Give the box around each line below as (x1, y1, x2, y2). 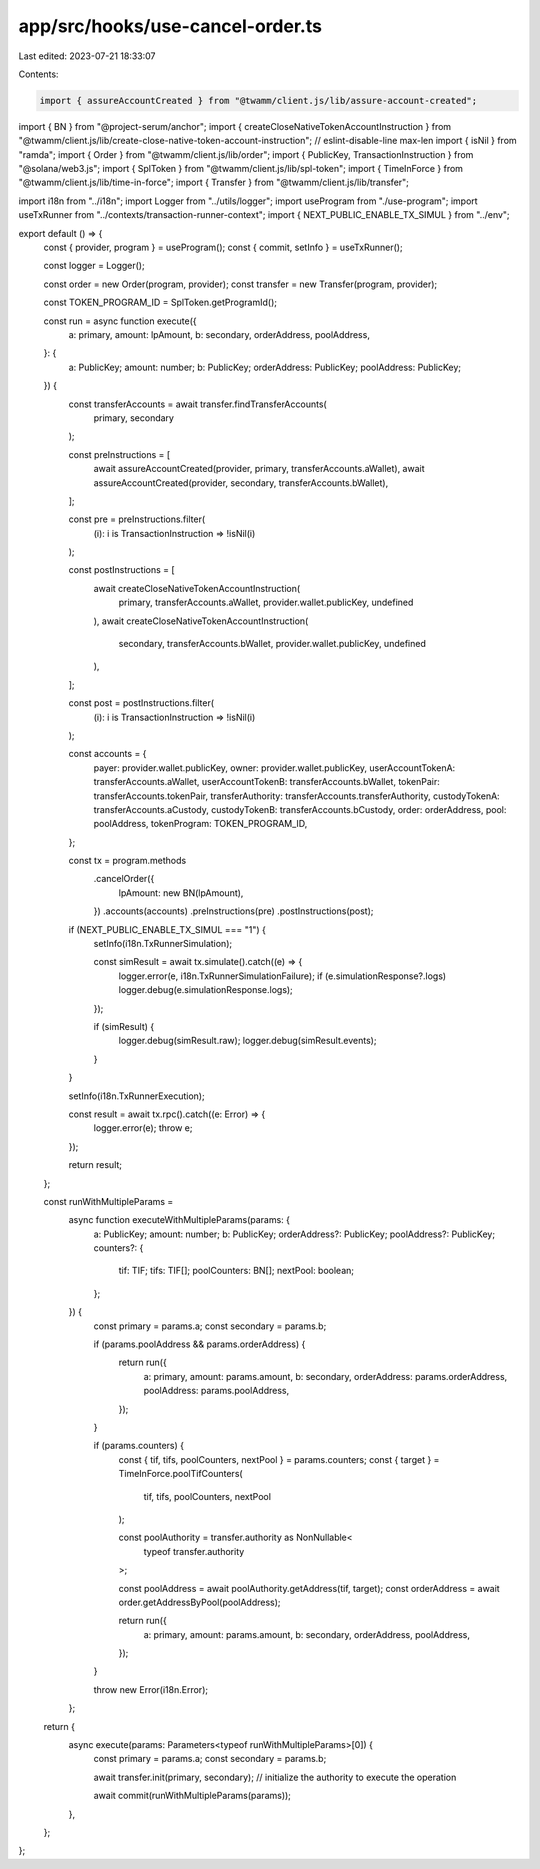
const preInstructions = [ (68, 448, 171, 460)
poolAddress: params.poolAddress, (143, 1385, 290, 1397)
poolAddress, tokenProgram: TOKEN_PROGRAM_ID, (93, 818, 308, 830)
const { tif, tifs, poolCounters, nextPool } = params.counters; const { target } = (118, 1453, 440, 1465)
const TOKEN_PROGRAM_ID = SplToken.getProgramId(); (43, 296, 277, 309)
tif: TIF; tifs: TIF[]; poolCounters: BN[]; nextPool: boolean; (118, 1265, 355, 1277)
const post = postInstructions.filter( (68, 697, 215, 709)
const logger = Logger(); (43, 260, 145, 272)
